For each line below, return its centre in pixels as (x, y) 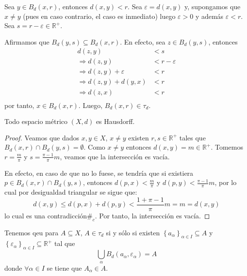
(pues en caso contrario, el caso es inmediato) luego (99, 16)
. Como (94, 147)
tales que (192, 137)
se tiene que (64, 268)
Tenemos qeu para (32, 232)
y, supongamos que (213, 6)
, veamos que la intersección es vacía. (115, 156)
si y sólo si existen (133, 232)
